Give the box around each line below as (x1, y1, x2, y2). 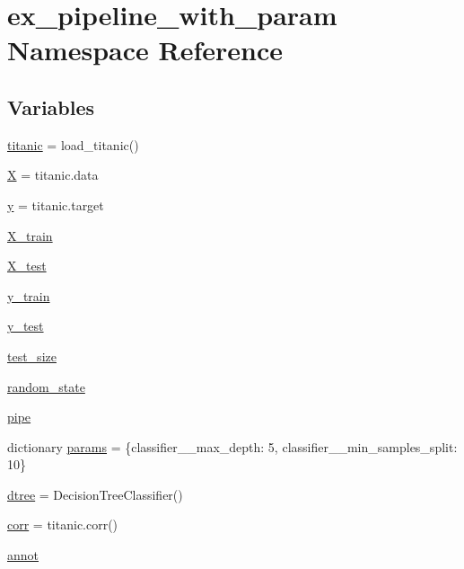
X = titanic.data (7, 165, 99, 184)
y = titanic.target (7, 195, 104, 214)
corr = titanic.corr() (7, 515, 118, 534)
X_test (7, 256, 47, 275)
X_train (7, 226, 53, 244)
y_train (7, 286, 50, 305)
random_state (7, 377, 85, 396)
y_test (7, 316, 44, 335)
